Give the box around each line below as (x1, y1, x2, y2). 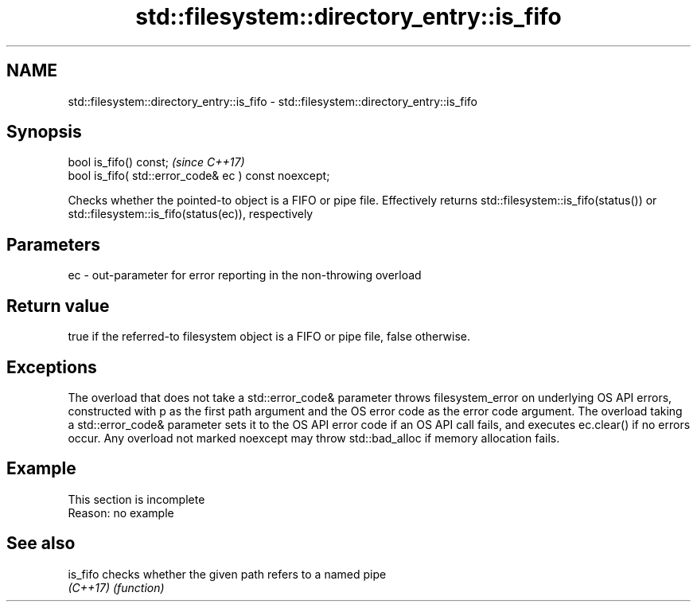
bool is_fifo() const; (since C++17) (68, 155, 245, 170)
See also (6, 533, 76, 554)
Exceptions (6, 357, 97, 377)
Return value (6, 295, 110, 316)
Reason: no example (68, 505, 174, 520)
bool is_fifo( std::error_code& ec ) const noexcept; (68, 169, 330, 183)
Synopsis (6, 122, 82, 142)
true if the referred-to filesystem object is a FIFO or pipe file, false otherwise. (68, 329, 471, 344)
